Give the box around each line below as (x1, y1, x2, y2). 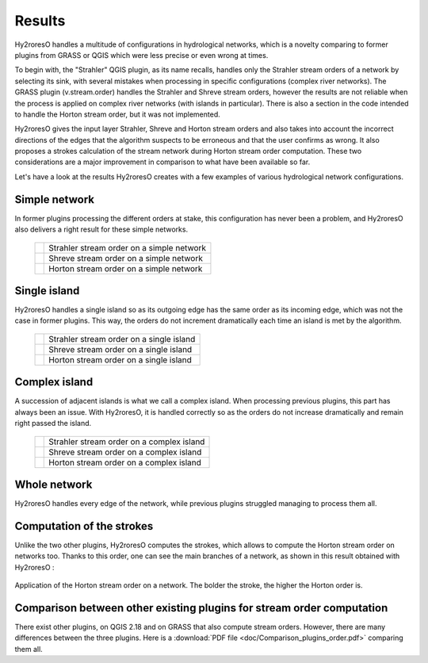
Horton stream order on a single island (48, 354, 192, 365)
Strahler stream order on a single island (48, 333, 196, 344)
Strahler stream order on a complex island (48, 436, 205, 447)
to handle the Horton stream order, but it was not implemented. (14, 109, 221, 119)
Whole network (14, 477, 93, 491)
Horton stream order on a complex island (48, 457, 202, 468)
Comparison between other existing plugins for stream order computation (14, 601, 388, 615)
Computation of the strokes (14, 519, 154, 533)
